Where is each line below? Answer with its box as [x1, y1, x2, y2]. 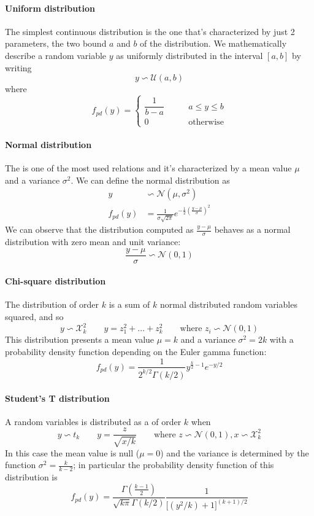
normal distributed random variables [159, 298, 297, 311]
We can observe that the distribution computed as [5, 223, 194, 236]
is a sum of [109, 298, 150, 311]
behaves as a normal [214, 223, 291, 236]
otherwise [188, 118, 224, 127]
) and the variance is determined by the [160, 446, 309, 459]
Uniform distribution [5, 1, 95, 14]
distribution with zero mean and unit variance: [5, 235, 181, 248]
